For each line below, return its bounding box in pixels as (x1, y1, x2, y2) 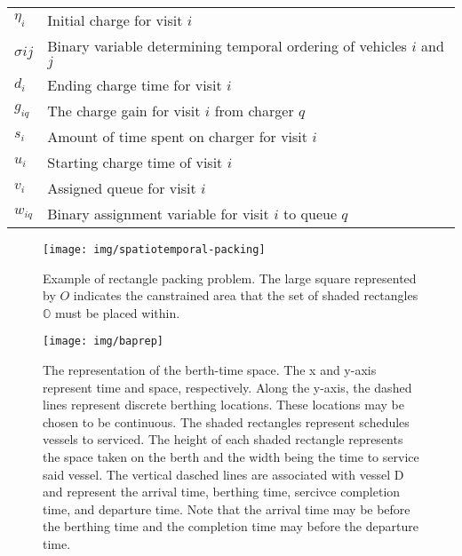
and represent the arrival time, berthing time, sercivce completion (43, 482, 401, 501)
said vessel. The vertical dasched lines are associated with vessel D (43, 465, 404, 483)
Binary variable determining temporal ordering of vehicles (47, 36, 407, 56)
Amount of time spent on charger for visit (47, 126, 308, 147)
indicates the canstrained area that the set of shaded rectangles (73, 286, 418, 305)
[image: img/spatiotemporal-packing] (43, 243, 266, 256)
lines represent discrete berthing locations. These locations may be (43, 395, 404, 414)
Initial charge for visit (47, 10, 183, 30)
